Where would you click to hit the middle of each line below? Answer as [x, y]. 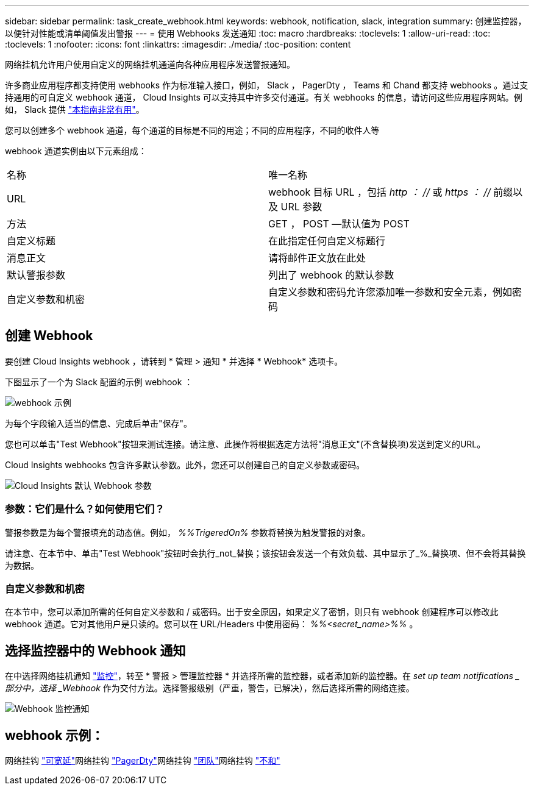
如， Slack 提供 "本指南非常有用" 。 [75, 109]
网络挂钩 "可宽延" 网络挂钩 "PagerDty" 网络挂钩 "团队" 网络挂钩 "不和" [143, 761]
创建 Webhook [49, 336]
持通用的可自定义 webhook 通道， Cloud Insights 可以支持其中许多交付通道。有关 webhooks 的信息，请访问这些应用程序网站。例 [264, 97]
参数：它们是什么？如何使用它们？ [85, 509]
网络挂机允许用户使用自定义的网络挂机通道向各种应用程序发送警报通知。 [150, 64]
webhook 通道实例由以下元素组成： [76, 151]
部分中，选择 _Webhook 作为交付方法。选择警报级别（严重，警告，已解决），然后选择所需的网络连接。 [210, 688]
